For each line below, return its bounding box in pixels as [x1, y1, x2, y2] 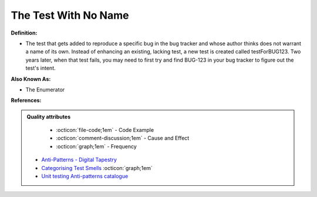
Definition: [11, 29, 38, 36]
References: [11, 97, 42, 104]
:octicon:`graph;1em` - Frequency [56, 142, 137, 150]
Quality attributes [26, 113, 70, 120]
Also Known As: [11, 75, 51, 82]
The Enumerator [25, 86, 65, 93]
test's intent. [25, 64, 56, 72]
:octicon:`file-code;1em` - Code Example [56, 127, 154, 134]
